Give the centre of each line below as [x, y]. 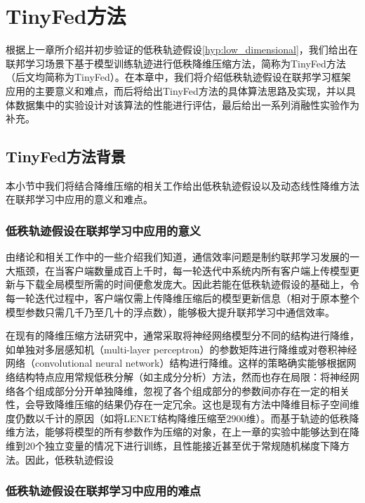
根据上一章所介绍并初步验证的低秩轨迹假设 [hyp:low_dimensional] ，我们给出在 [182, 50]
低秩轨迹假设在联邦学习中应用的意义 [104, 230]
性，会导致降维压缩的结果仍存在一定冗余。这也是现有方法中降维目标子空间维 [182, 404]
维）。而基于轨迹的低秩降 [303, 418]
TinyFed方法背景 [66, 156]
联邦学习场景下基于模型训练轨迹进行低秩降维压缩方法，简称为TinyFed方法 [176, 63]
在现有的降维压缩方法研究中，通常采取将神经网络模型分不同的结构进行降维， [182, 335]
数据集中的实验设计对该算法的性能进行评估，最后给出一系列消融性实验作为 [187, 104]
